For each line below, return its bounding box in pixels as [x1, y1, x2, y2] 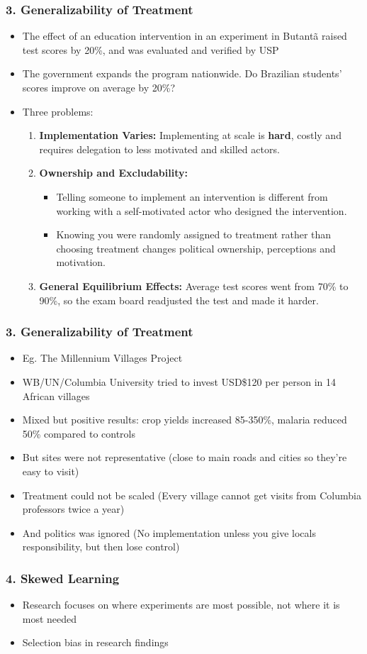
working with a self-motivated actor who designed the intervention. [56, 203, 347, 218]
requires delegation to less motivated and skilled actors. [39, 141, 280, 156]
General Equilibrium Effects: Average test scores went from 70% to [39, 278, 349, 293]
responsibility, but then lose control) [22, 539, 180, 554]
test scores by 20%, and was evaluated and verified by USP [22, 42, 279, 57]
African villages [22, 388, 90, 403]
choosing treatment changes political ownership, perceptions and [56, 240, 336, 255]
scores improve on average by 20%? [22, 80, 176, 94]
